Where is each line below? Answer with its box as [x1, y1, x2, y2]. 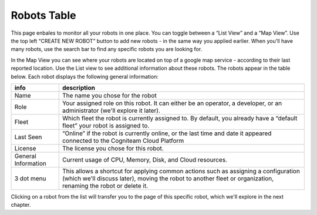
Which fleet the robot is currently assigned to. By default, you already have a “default [62, 114, 298, 122]
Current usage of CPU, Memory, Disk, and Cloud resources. [62, 156, 227, 164]
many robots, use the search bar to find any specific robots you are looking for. [11, 46, 203, 53]
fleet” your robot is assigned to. [62, 121, 150, 129]
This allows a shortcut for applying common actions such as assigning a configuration [62, 167, 301, 175]
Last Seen [14, 133, 42, 141]
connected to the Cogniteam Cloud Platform [62, 136, 184, 145]
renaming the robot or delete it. [62, 182, 149, 190]
